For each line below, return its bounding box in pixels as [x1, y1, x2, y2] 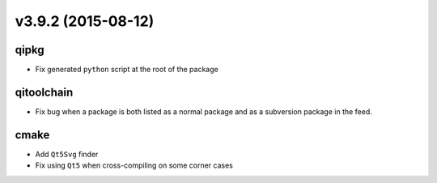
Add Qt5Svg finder [35, 149, 99, 159]
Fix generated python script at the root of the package [35, 65, 218, 74]
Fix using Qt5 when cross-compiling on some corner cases [35, 160, 234, 170]
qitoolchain [15, 85, 74, 99]
